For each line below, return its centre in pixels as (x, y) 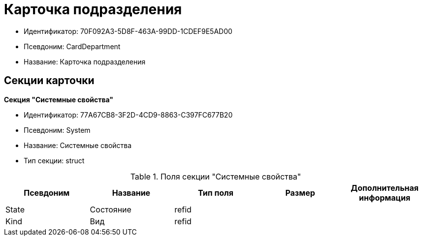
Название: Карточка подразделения (85, 61)
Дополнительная (385, 188)
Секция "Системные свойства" (59, 99)
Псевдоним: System (57, 130)
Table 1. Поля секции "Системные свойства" (216, 176)
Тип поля (216, 193)
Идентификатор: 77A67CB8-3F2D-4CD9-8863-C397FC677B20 (128, 115)
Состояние (111, 209)
